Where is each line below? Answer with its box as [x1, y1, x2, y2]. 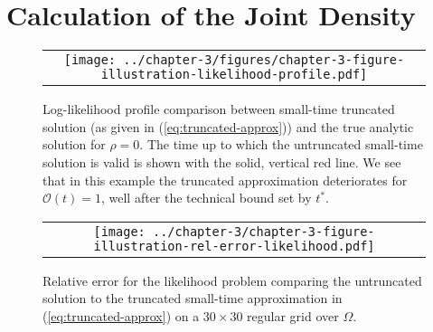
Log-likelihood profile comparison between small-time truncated [42, 100, 395, 119]
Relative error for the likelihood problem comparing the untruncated [42, 270, 422, 289]
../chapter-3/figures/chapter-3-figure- [123, 52, 405, 68]
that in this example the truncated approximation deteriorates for [42, 170, 408, 189]
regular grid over [247, 306, 339, 325]
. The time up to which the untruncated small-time [139, 135, 423, 154]
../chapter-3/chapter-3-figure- [152, 223, 375, 239]
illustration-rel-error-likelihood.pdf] [93, 238, 375, 253]
